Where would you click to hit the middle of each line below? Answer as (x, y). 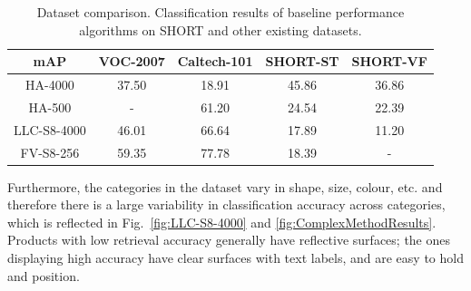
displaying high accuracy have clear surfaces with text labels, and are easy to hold (235, 258)
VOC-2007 (132, 61)
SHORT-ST (302, 61)
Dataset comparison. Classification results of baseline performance (221, 12)
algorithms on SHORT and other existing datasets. (221, 29)
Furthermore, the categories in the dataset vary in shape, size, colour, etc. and (225, 186)
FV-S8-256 (50, 152)
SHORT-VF (389, 61)
